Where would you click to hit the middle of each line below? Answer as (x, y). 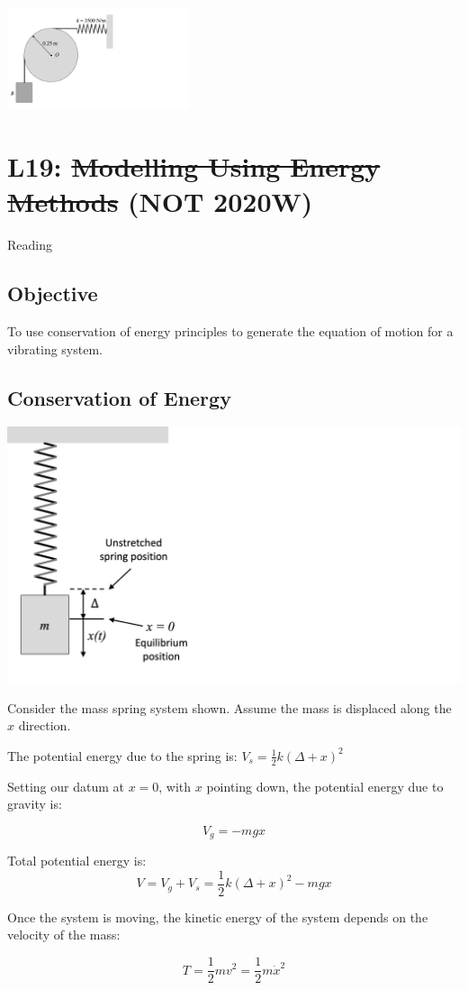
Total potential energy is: (77, 861)
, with (175, 786)
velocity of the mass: (64, 935)
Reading (30, 245)
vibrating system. (55, 348)
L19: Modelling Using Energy (194, 166)
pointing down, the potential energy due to (325, 786)
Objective (53, 293)
